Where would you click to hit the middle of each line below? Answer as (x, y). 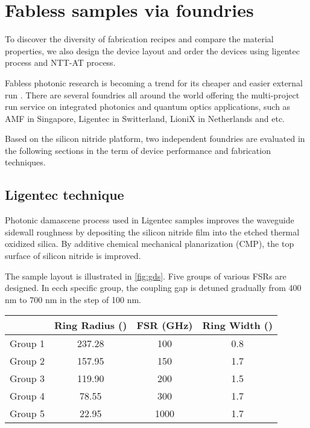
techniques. (25, 162)
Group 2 (27, 361)
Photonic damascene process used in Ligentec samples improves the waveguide (150, 220)
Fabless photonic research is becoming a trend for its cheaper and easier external (154, 82)
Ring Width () (238, 325)
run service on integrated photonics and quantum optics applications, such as (148, 107)
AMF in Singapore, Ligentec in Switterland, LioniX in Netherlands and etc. (145, 118)
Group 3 (27, 378)
